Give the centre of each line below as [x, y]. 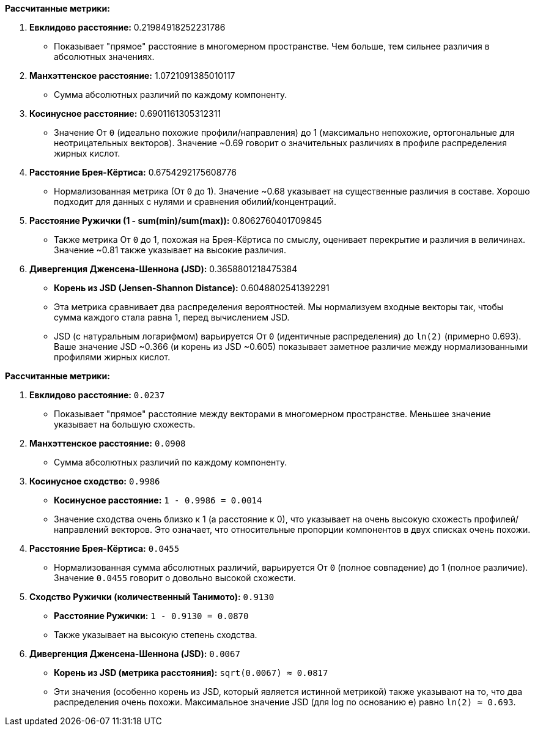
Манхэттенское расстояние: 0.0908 [108, 443]
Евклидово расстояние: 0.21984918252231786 [127, 27]
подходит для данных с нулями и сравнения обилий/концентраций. [195, 202]
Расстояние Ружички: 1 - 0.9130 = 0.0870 [151, 616]
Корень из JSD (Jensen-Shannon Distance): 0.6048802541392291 [192, 288]
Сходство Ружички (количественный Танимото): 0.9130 [152, 597]
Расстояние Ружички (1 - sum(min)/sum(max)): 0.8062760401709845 [176, 221]
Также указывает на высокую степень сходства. [156, 635]
